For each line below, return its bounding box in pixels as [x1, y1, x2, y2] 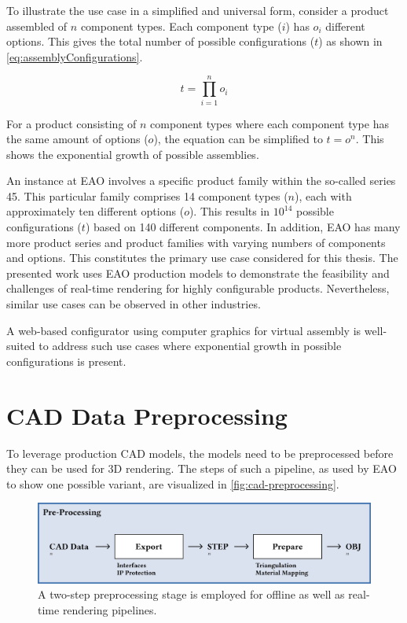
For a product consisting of [6, 115, 137, 131]
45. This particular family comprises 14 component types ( [6, 187, 288, 204]
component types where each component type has [150, 115, 389, 131]
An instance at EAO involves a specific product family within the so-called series [6, 172, 396, 189]
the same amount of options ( [6, 131, 148, 147]
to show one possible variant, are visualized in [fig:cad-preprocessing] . [6, 475, 339, 492]
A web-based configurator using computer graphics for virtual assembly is [6, 322, 361, 338]
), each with [295, 187, 352, 204]
